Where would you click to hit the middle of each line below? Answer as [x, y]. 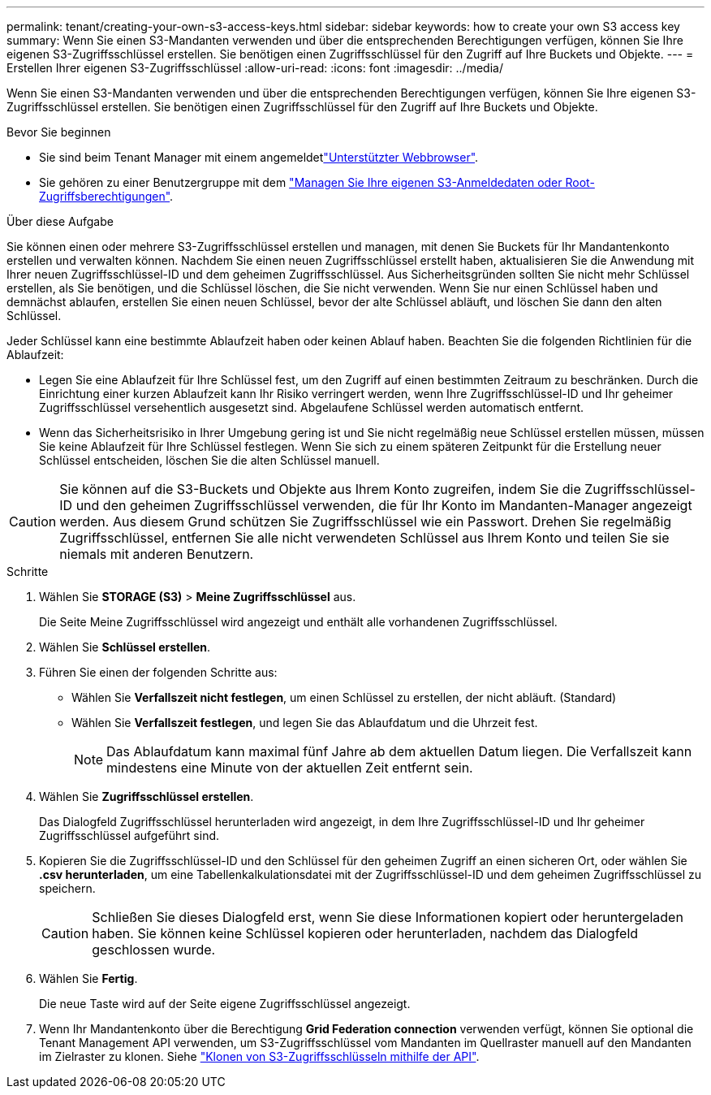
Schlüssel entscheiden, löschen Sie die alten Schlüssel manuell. [209, 460]
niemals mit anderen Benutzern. [157, 554]
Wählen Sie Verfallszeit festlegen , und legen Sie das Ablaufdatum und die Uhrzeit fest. [305, 723]
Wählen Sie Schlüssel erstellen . [125, 647]
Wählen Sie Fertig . [88, 978]
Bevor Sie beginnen [59, 132]
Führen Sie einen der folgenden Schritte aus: [158, 672]
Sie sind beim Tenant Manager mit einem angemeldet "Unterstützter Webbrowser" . [259, 157]
